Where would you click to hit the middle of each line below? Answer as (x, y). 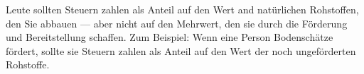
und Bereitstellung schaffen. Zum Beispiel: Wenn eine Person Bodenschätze (170, 37)
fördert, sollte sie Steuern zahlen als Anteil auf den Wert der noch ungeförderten (181, 50)
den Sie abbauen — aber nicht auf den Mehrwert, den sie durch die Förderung (177, 23)
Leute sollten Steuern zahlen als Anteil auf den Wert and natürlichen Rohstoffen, (182, 9)
